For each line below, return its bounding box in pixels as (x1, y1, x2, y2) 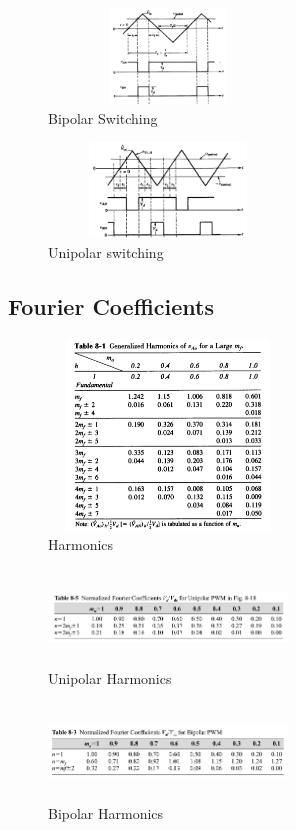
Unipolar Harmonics (48, 668, 172, 689)
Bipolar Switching (48, 107, 158, 128)
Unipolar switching (48, 241, 164, 262)
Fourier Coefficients (8, 290, 214, 321)
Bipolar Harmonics (48, 802, 164, 823)
